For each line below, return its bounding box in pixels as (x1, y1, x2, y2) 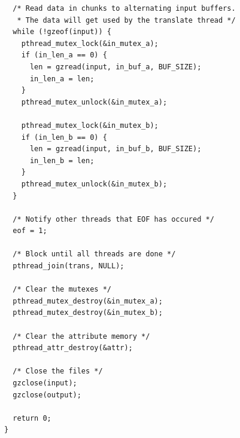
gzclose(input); (13, 379, 77, 387)
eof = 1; (13, 226, 47, 235)
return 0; (13, 414, 51, 422)
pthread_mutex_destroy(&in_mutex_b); (13, 308, 163, 317)
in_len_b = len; (29, 156, 95, 165)
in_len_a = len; (29, 74, 95, 83)
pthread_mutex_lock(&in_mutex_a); (21, 39, 159, 48)
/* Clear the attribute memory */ (13, 332, 150, 341)
